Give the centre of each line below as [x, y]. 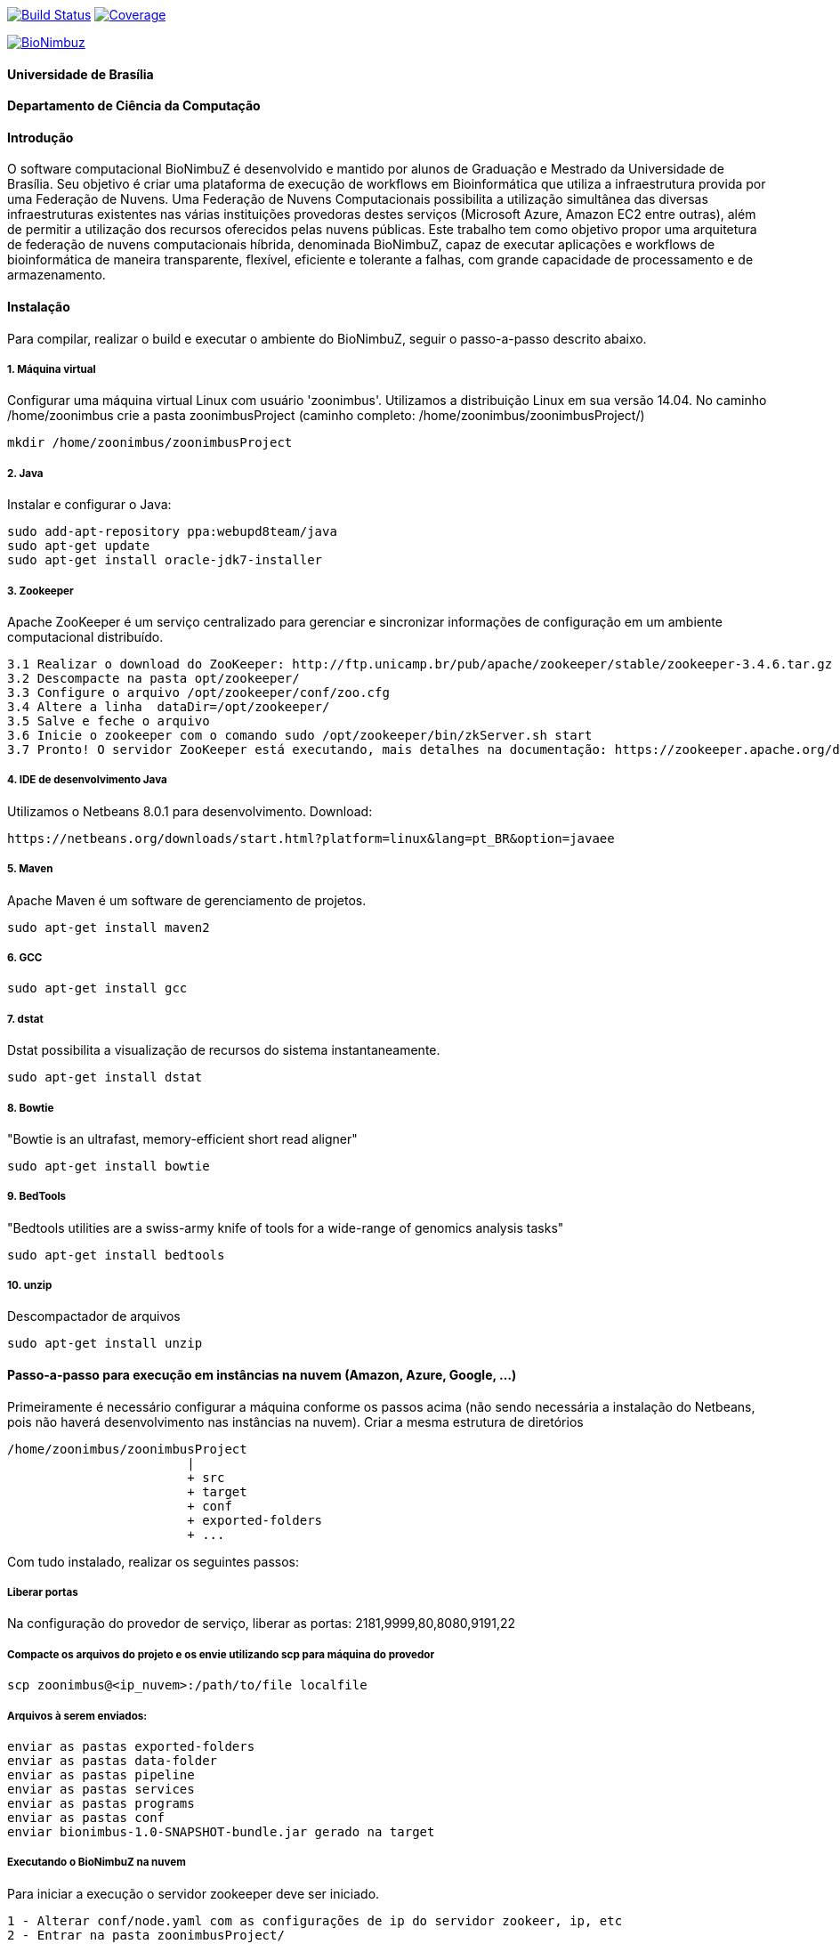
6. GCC [25, 957]
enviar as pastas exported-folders [131, 1747]
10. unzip [30, 1286]
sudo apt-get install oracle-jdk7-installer [165, 560]
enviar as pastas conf [86, 1818]
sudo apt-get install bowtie [109, 1166]
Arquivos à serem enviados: [77, 1716]
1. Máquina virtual [52, 370]
